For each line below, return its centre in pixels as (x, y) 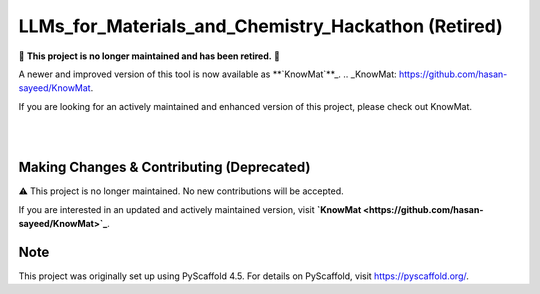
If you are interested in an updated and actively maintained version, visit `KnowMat (190, 209)
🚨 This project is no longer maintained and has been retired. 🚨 (149, 56)
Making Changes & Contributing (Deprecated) (164, 167)
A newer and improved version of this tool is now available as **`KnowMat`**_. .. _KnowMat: (207, 74)
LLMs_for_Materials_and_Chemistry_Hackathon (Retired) (261, 26)
